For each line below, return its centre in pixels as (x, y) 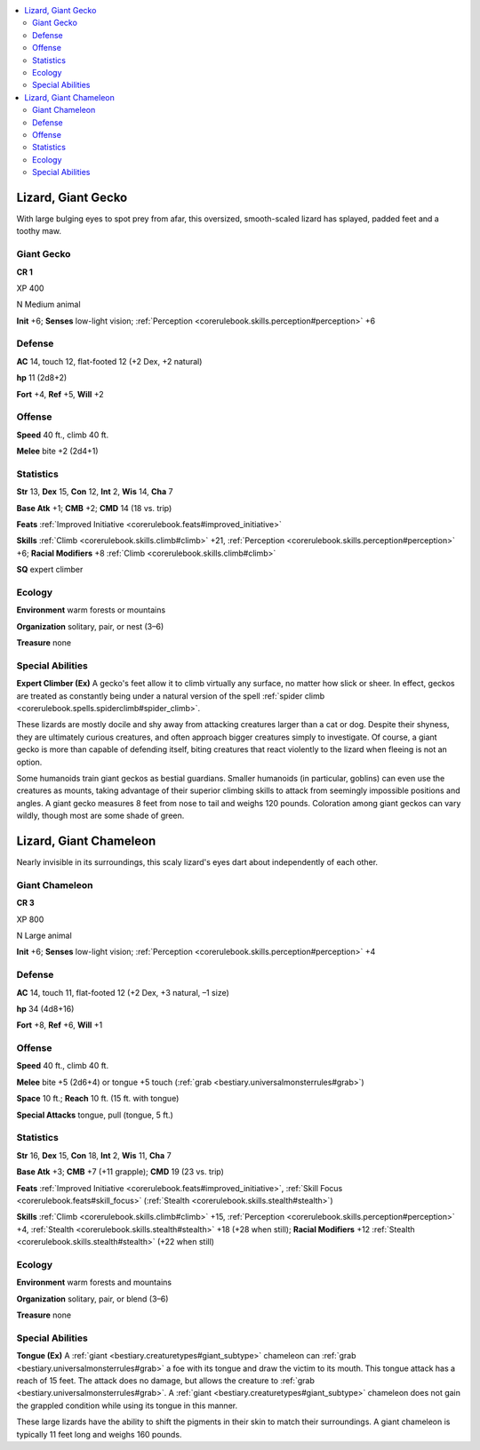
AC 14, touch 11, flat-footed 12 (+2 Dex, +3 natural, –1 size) (123, 992)
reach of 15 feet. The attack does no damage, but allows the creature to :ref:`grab (165, 1380)
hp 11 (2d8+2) (42, 378)
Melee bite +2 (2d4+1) (57, 451)
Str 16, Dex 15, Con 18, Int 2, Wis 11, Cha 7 (94, 1155)
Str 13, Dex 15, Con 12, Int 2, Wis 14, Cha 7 (95, 492)
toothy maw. (39, 231)
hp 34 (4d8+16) (45, 1008)
